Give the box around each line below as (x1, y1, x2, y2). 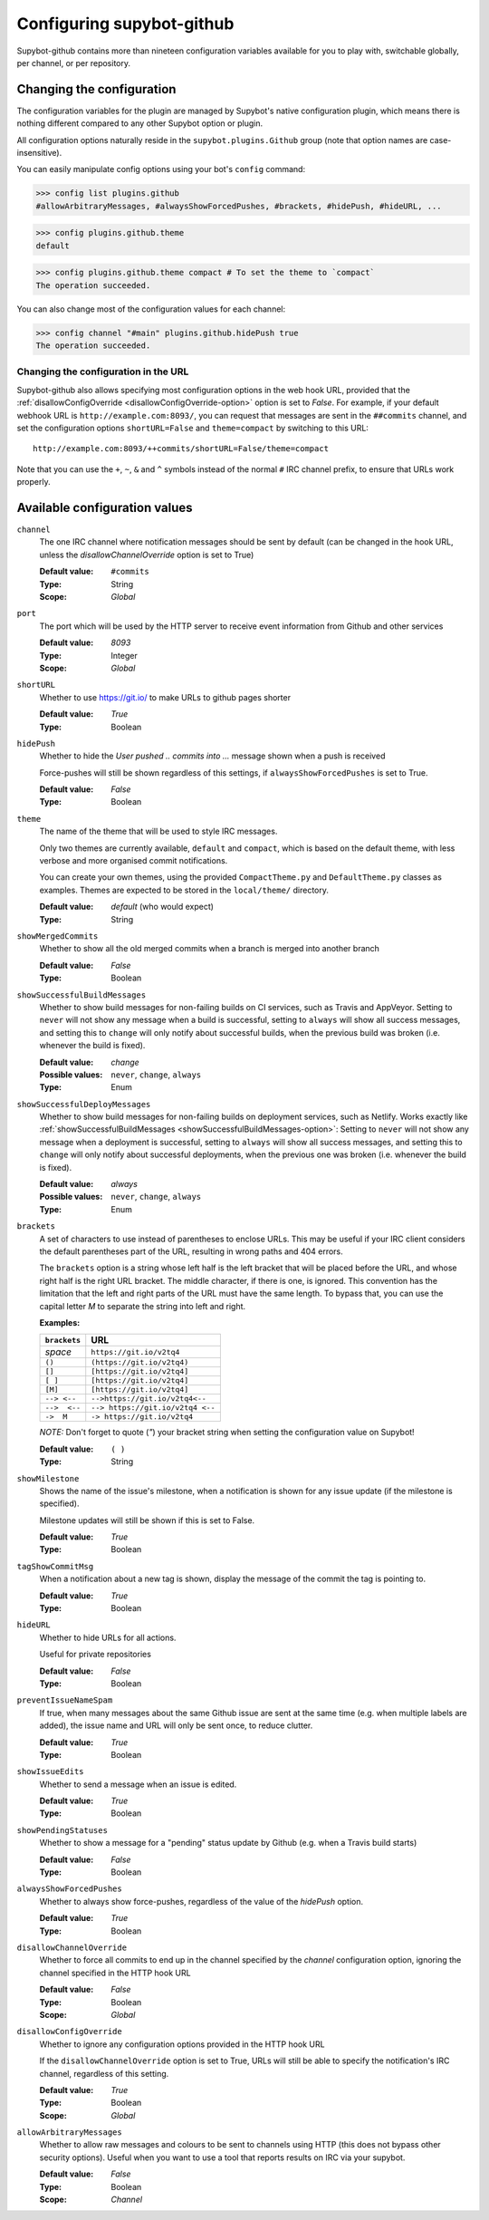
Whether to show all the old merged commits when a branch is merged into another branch (39, 943, 380, 954)
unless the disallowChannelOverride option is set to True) (39, 549, 254, 560)
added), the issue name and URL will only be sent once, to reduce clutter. (39, 1720, 313, 1731)
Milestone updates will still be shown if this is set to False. (39, 1514, 255, 1526)
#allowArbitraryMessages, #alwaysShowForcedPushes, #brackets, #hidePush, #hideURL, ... (35, 200, 443, 211)
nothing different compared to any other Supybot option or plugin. (16, 118, 263, 129)
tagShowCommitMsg (16, 1561, 94, 1571)
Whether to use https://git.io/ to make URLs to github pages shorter (39, 691, 292, 702)
